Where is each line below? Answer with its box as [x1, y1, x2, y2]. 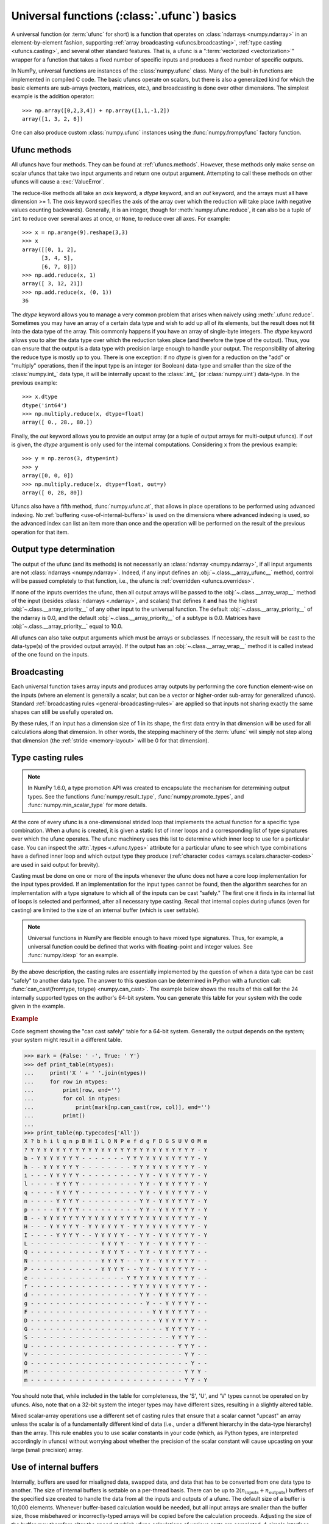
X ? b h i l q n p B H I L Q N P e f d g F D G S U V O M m [24, 1138, 208, 1145]
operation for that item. [11, 528, 69, 536]
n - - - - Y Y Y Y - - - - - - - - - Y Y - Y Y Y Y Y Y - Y [24, 1198, 208, 1205]
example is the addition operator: [11, 93, 94, 100]
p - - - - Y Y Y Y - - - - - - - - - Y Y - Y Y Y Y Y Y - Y [24, 1206, 208, 1213]
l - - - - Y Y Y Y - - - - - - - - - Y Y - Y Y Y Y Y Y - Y [24, 1180, 208, 1188]
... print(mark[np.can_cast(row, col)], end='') [24, 1103, 211, 1111]
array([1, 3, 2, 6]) [22, 116, 83, 123]
